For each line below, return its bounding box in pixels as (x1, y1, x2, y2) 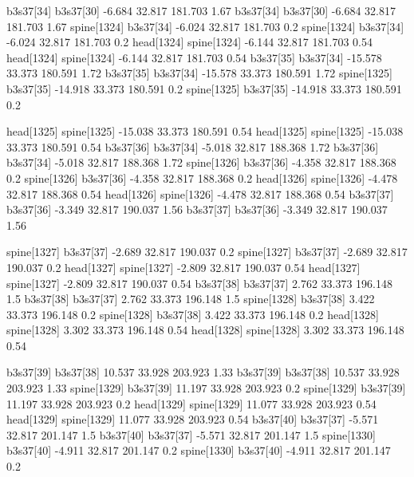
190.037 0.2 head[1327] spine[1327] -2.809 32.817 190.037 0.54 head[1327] (6, 258, 361, 275)
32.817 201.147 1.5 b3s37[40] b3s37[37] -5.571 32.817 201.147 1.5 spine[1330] (6, 426, 377, 443)
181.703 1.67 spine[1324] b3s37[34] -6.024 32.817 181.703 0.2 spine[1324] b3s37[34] (6, 18, 404, 34)
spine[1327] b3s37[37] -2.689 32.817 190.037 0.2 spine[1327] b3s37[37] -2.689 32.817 (6, 243, 408, 260)
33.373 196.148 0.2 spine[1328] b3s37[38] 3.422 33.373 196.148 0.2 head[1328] (6, 306, 379, 322)
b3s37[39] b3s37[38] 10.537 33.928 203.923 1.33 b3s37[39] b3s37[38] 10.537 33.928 (6, 364, 400, 380)
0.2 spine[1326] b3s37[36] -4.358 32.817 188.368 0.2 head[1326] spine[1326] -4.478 (6, 169, 398, 186)
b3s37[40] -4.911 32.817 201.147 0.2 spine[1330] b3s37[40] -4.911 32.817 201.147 (6, 442, 391, 459)
